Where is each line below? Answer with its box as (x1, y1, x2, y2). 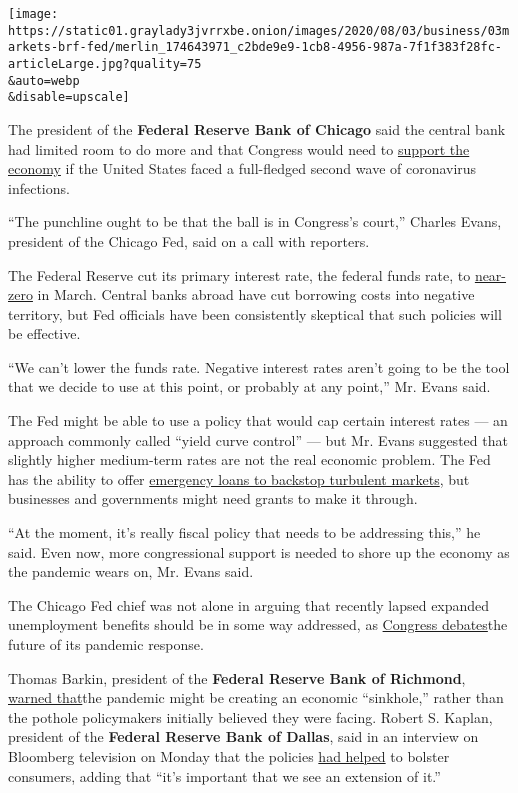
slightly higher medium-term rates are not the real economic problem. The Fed (8, 449, 491, 470)
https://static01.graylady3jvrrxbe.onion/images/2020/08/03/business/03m (8, 23, 510, 38)
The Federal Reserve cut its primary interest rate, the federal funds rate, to (8, 264, 471, 285)
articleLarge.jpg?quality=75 (8, 56, 202, 71)
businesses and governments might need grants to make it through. (8, 488, 418, 509)
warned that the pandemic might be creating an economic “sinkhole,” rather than (8, 687, 504, 708)
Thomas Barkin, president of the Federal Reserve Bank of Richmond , (8, 667, 466, 688)
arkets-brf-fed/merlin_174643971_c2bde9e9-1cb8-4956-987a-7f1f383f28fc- (8, 40, 502, 55)
